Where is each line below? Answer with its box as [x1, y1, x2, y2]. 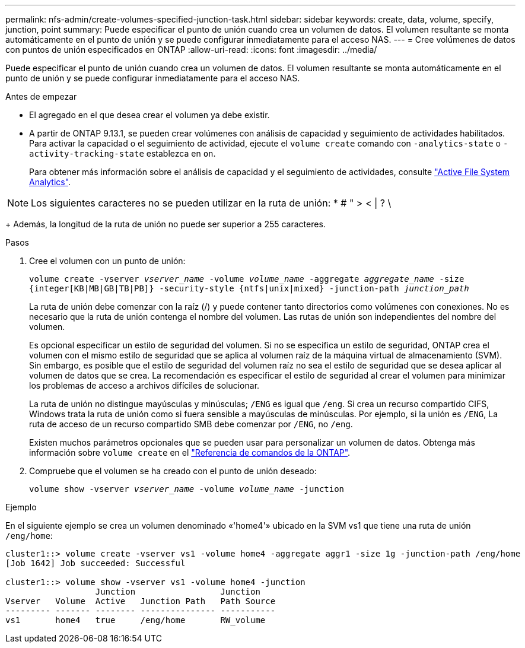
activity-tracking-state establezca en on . [29, 148, 216, 158]
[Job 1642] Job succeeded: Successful [5, 558, 186, 568]
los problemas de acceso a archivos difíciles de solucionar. [29, 380, 260, 390]
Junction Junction [95, 587, 260, 596]
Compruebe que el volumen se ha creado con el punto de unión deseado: [29, 466, 317, 476]
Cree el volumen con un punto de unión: [29, 256, 186, 266]
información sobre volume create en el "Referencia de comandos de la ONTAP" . [29, 447, 351, 458]
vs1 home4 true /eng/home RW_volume [5, 615, 266, 625]
